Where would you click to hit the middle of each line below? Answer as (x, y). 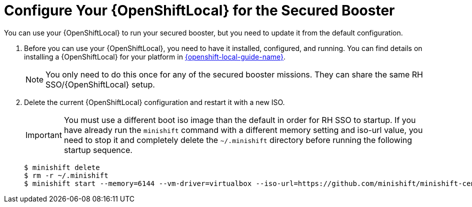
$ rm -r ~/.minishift (66, 175)
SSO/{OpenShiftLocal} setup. (100, 84)
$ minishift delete (62, 167)
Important (44, 135)
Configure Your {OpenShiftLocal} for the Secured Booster (199, 10)
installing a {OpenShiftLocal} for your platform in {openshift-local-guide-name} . (155, 56)
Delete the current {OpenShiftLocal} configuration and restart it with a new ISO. (154, 102)
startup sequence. (98, 150)
